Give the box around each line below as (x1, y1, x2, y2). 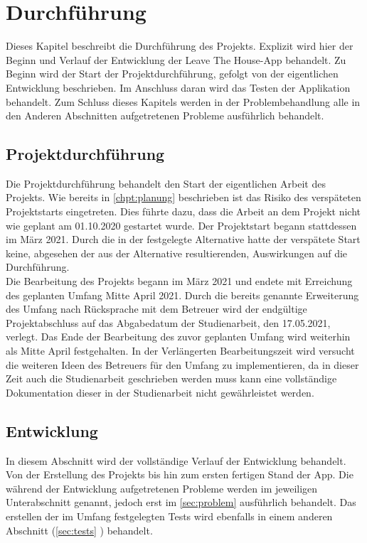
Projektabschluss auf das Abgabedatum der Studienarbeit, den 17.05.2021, (6, 315, 331, 330)
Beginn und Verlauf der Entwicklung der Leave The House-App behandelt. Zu (6, 52, 346, 67)
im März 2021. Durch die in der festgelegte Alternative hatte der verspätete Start (6, 232, 361, 247)
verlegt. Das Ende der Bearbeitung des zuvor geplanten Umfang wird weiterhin (6, 329, 351, 344)
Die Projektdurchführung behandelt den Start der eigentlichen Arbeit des (6, 176, 326, 190)
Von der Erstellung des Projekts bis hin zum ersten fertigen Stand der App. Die (6, 467, 353, 482)
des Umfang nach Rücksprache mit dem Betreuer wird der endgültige (6, 301, 307, 316)
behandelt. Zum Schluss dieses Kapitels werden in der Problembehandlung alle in (6, 94, 361, 109)
